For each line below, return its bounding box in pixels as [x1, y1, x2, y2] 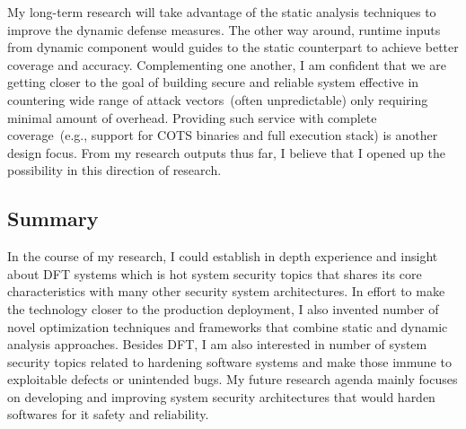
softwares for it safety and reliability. [7, 405, 209, 424]
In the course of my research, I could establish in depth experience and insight [7, 247, 438, 266]
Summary [7, 205, 99, 232]
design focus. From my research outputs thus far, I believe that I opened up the [7, 143, 446, 162]
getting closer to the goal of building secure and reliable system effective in [7, 73, 419, 92]
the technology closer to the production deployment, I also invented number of [7, 299, 439, 318]
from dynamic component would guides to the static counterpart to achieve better [7, 38, 459, 57]
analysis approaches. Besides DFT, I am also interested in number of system [7, 335, 427, 354]
